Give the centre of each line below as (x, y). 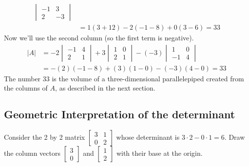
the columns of (26, 88)
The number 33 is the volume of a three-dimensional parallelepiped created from (124, 78)
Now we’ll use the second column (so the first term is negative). (99, 38)
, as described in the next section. (105, 88)
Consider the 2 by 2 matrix (45, 137)
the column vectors (32, 153)
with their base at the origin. (159, 153)
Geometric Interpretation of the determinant (120, 114)
